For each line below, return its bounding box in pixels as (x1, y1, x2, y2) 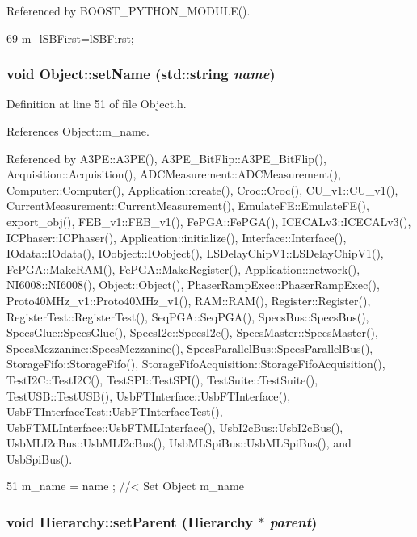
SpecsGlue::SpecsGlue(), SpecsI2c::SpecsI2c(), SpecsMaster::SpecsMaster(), (6, 324, 378, 341)
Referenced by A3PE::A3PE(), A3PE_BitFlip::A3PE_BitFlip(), (6, 149, 326, 166)
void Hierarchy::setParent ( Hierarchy (6, 511, 254, 531)
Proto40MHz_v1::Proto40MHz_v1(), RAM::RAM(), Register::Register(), (6, 292, 371, 308)
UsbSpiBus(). (6, 450, 73, 467)
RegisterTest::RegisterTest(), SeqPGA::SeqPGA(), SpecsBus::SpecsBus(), (6, 308, 369, 325)
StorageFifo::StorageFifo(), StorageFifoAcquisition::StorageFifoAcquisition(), (6, 355, 385, 372)
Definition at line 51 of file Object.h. (6, 95, 187, 112)
